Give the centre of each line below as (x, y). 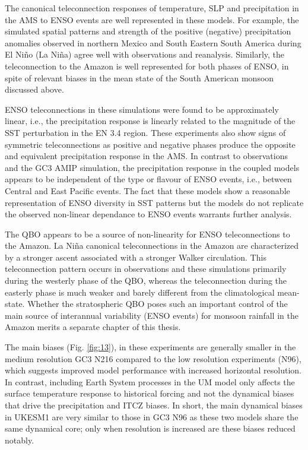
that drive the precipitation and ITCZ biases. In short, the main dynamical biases (154, 405)
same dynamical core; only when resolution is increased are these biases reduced (150, 428)
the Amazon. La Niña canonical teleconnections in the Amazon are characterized (152, 245)
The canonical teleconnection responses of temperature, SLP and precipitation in (152, 8)
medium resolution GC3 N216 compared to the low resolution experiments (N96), (153, 358)
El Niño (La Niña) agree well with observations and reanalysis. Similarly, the (145, 54)
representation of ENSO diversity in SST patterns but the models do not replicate (154, 202)
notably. (20, 440)
